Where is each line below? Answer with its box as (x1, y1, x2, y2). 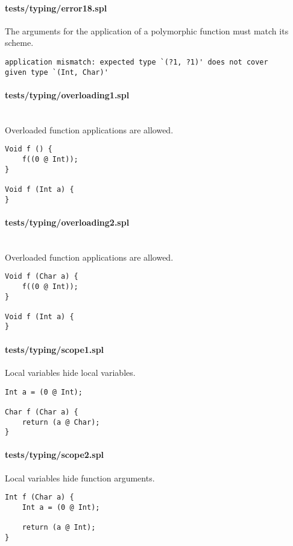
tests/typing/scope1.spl (5, 343, 104, 355)
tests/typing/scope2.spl (5, 448, 104, 461)
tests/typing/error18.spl (5, 1, 107, 14)
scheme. (5, 36, 34, 49)
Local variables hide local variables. (5, 366, 136, 378)
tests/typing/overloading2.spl (5, 215, 130, 228)
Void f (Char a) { (5, 272, 78, 281)
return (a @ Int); (22, 523, 96, 532)
